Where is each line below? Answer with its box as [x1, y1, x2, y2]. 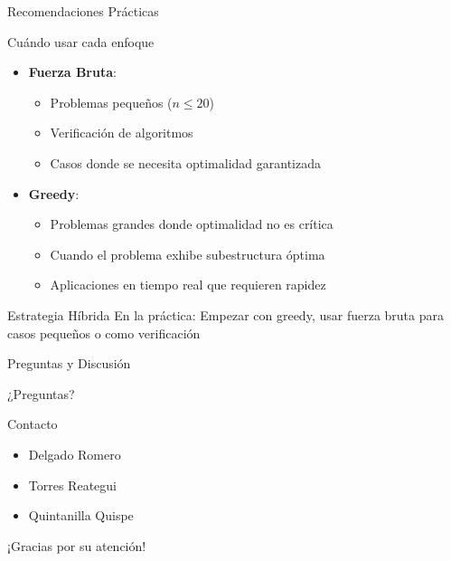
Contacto [7, 414, 58, 433]
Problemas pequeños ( [50, 92, 173, 111]
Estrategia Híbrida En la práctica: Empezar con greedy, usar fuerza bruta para [7, 305, 444, 324]
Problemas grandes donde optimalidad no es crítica [50, 214, 334, 233]
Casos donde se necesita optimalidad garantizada [50, 153, 321, 172]
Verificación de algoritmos [50, 123, 193, 142]
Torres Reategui [28, 475, 117, 494]
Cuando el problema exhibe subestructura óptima [50, 244, 325, 263]
